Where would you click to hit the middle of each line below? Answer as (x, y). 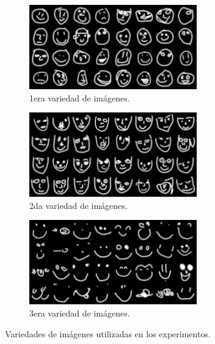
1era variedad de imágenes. (80, 97)
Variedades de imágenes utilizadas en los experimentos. (108, 333)
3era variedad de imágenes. (80, 313)
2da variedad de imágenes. (78, 205)
